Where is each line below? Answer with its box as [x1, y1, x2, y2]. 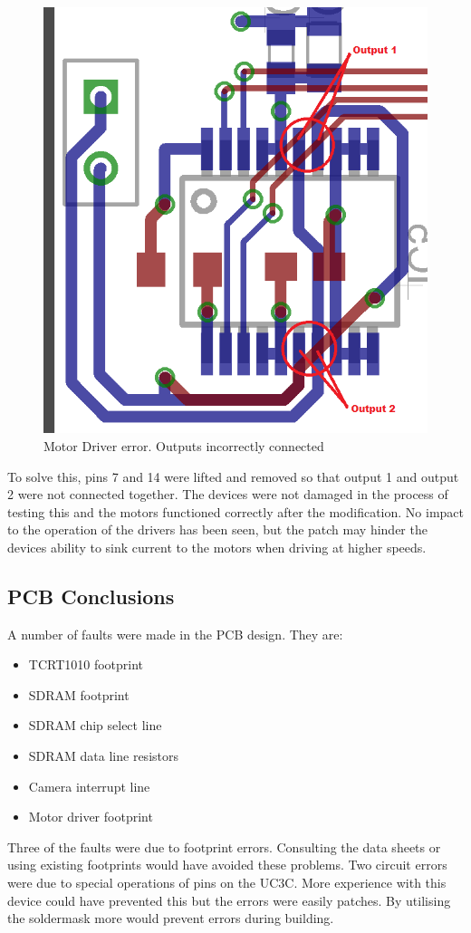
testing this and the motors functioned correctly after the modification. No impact [7, 502, 465, 521]
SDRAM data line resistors [28, 746, 178, 765]
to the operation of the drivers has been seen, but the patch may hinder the [7, 520, 428, 539]
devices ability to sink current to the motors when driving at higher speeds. [7, 537, 427, 556]
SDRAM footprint [28, 685, 130, 704]
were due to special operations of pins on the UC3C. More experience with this [7, 873, 447, 892]
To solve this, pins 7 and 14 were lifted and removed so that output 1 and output [7, 466, 459, 486]
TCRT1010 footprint [28, 655, 144, 674]
